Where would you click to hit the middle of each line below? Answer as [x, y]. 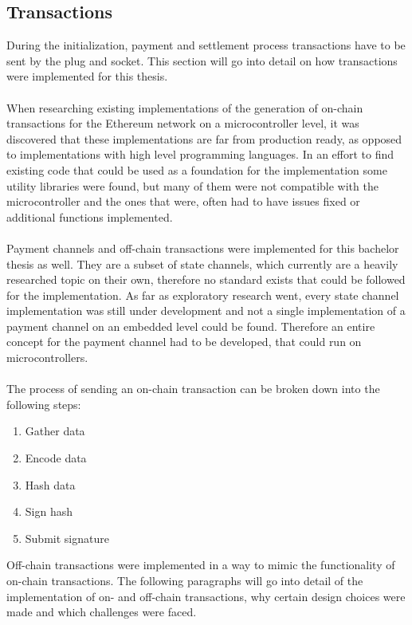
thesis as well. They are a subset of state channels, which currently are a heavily [202, 263]
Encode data [56, 458]
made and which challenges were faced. [102, 612]
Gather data [55, 431]
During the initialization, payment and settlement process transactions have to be [206, 45]
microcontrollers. [47, 358]
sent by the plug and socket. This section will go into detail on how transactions [202, 60]
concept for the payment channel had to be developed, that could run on [184, 342]
